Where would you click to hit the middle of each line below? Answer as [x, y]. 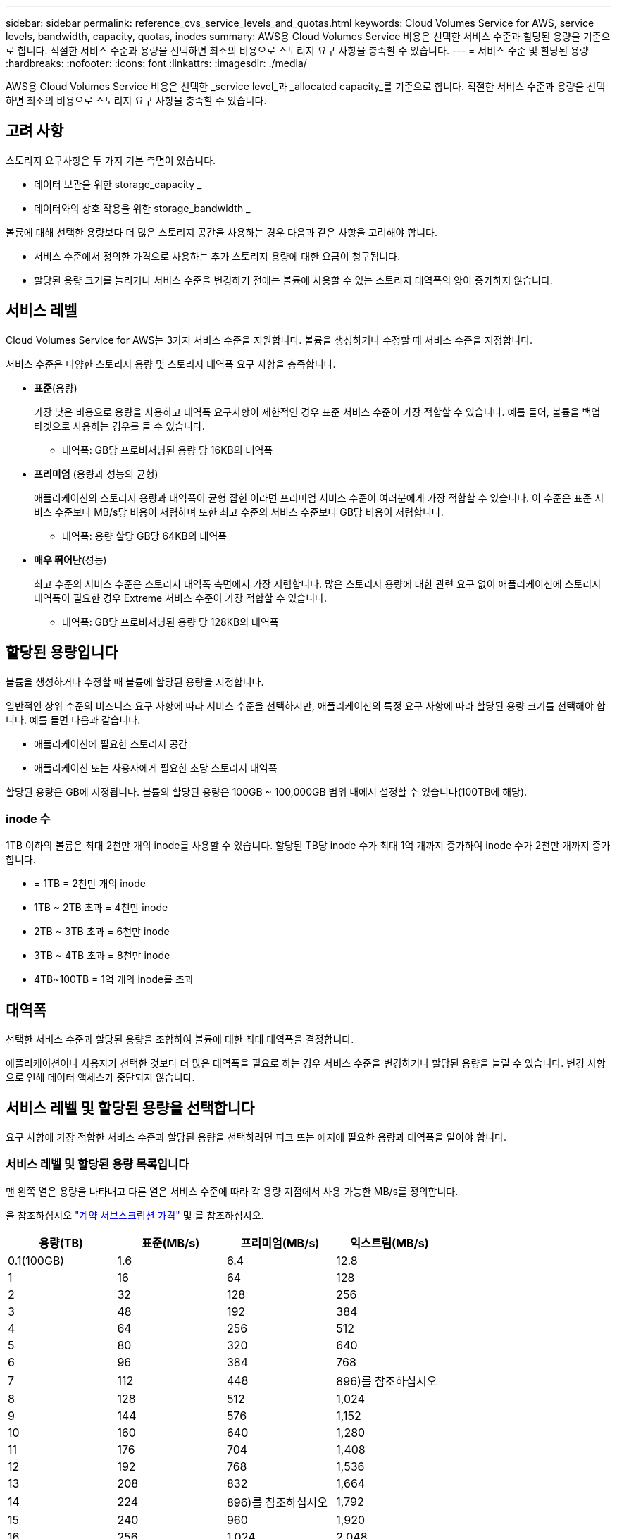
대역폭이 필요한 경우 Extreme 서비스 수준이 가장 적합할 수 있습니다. [181, 598]
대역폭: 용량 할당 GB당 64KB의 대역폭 [145, 536]
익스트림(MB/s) [389, 1243]
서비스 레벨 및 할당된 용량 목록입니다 [98, 1164]
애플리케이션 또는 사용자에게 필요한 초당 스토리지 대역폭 [156, 767]
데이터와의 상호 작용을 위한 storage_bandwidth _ [142, 208]
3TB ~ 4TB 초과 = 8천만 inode [102, 956]
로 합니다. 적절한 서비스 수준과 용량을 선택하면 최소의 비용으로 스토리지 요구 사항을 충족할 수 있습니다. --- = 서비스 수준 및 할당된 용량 [297, 50]
